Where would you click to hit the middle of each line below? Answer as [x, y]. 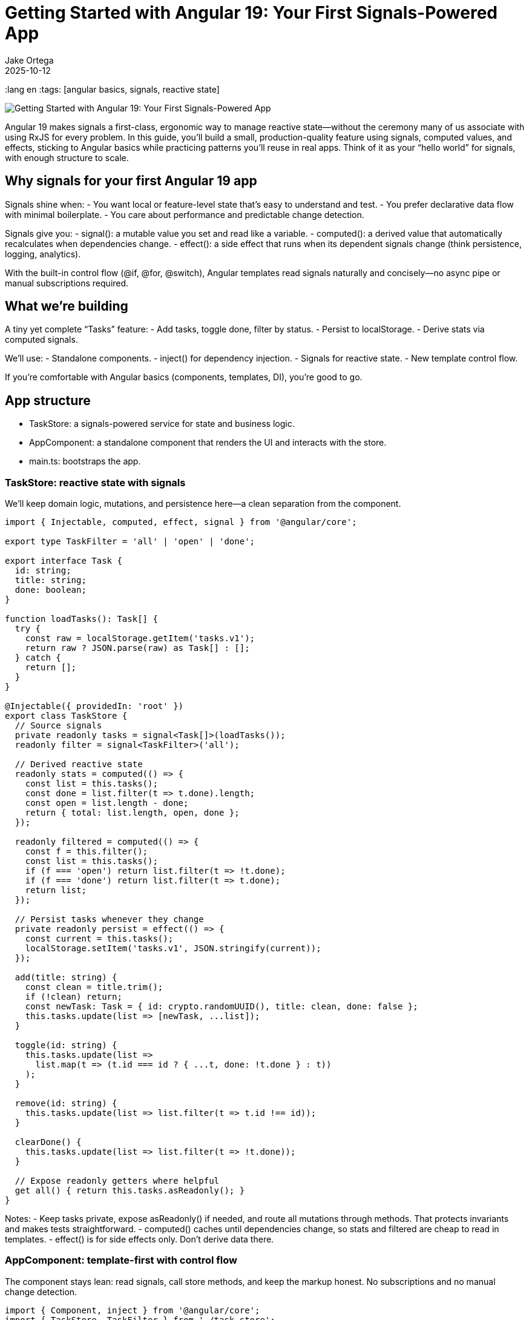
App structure [48, 400]
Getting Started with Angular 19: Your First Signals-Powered [251, 13]
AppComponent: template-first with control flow [121, 1260]
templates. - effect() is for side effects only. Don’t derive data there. [140, 1239]
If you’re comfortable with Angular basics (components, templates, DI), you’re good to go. [184, 377]
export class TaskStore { [66, 716]
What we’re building [67, 306]
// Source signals [58, 726]
